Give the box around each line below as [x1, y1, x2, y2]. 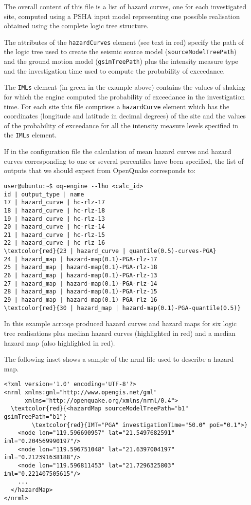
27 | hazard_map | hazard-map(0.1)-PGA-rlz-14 [4, 280, 157, 287]
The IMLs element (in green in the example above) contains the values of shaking [4, 82, 246, 92]
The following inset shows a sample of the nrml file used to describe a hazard [4, 354, 234, 364]
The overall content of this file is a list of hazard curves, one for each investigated [4, 1, 247, 11]
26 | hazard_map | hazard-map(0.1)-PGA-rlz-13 [4, 272, 157, 279]
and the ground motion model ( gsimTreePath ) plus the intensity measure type [4, 56, 238, 66]
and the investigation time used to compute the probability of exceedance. [4, 65, 225, 76]
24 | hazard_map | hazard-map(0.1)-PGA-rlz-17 [4, 255, 157, 263]
